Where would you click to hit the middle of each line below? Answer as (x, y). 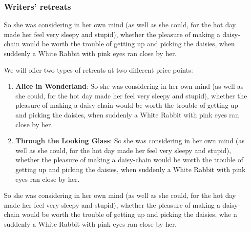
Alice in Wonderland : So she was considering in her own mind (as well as (129, 86)
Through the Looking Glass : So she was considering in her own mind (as (130, 141)
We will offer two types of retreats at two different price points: (99, 69)
